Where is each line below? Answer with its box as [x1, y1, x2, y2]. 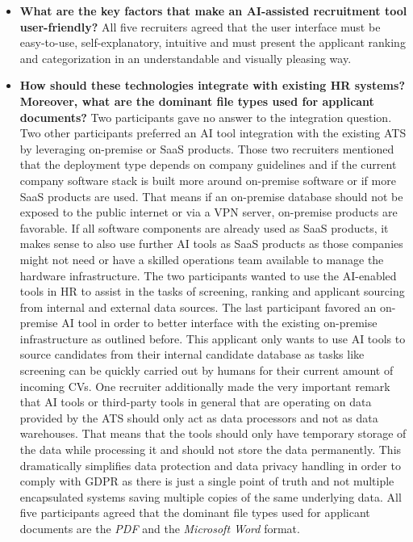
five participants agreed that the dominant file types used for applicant [19, 504, 370, 521]
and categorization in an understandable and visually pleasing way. [19, 49, 352, 66]
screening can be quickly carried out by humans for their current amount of [19, 362, 394, 379]
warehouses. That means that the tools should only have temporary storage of [19, 425, 407, 442]
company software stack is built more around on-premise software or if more [19, 171, 396, 188]
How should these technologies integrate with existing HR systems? [19, 77, 405, 94]
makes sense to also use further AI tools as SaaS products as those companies [19, 235, 403, 252]
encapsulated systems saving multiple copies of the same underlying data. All [19, 488, 402, 505]
